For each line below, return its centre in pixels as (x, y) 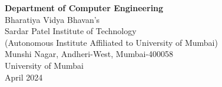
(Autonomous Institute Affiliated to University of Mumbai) (111, 42)
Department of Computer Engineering (84, 8)
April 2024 (24, 77)
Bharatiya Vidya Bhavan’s (52, 19)
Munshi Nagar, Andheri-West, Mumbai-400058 (89, 54)
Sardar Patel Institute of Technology (71, 31)
